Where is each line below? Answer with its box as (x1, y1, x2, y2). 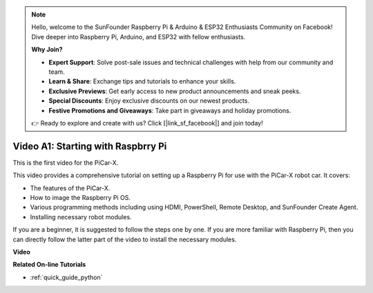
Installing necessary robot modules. (30, 212, 132, 221)
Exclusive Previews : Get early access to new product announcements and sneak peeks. (48, 87, 301, 95)
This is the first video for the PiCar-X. (12, 159, 119, 167)
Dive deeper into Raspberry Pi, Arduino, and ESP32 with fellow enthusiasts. (31, 32, 246, 41)
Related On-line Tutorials (12, 261, 86, 269)
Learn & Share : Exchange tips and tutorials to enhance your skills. (48, 77, 236, 85)
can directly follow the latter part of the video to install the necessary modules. (12, 235, 237, 243)
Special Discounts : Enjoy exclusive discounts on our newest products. (48, 97, 250, 105)
